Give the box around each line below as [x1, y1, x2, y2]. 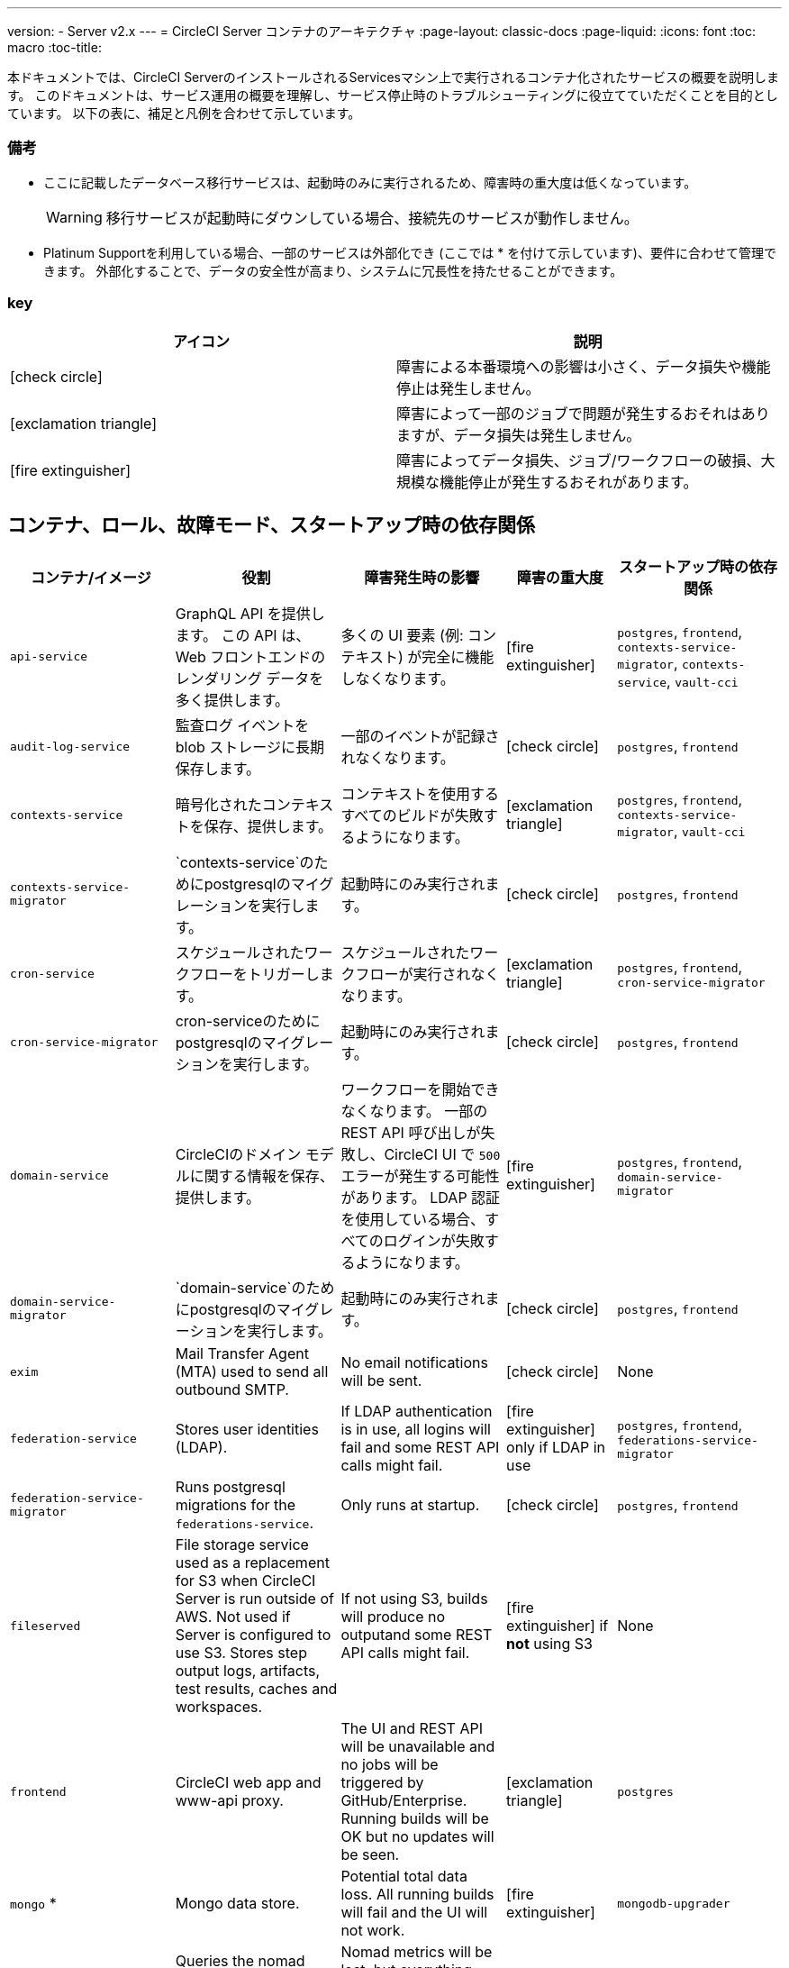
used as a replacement [175, 1553, 330, 1572]
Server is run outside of [175, 1590, 334, 1608]
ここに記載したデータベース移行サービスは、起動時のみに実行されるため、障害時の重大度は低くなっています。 [43, 174, 697, 190]
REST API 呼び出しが [340, 1124, 481, 1143]
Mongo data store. [175, 1894, 300, 1913]
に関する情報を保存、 [189, 1167, 334, 1186]
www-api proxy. [175, 1791, 284, 1810]
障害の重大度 [516, 569, 603, 588]
